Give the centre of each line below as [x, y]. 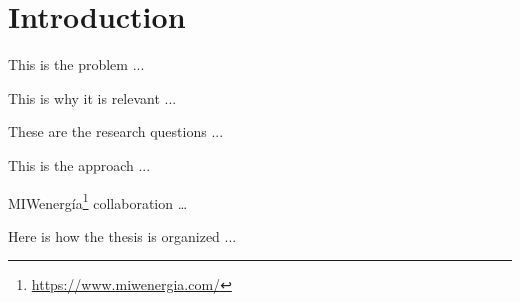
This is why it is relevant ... [92, 97]
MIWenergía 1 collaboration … [98, 201]
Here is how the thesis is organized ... [122, 235]
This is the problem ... [76, 64]
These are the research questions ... [116, 131]
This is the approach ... [79, 164]
